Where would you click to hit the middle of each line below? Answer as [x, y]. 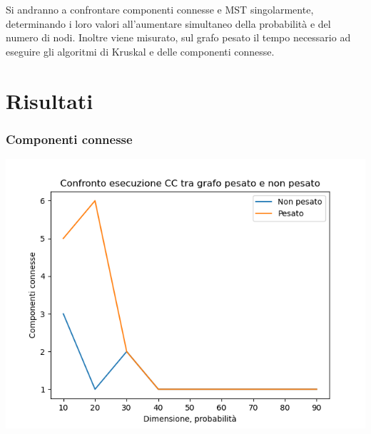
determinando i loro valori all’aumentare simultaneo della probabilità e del [168, 23]
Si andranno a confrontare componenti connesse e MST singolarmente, [160, 9]
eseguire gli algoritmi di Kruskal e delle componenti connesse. [140, 51]
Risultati [50, 100]
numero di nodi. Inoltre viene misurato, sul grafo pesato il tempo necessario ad [178, 37]
